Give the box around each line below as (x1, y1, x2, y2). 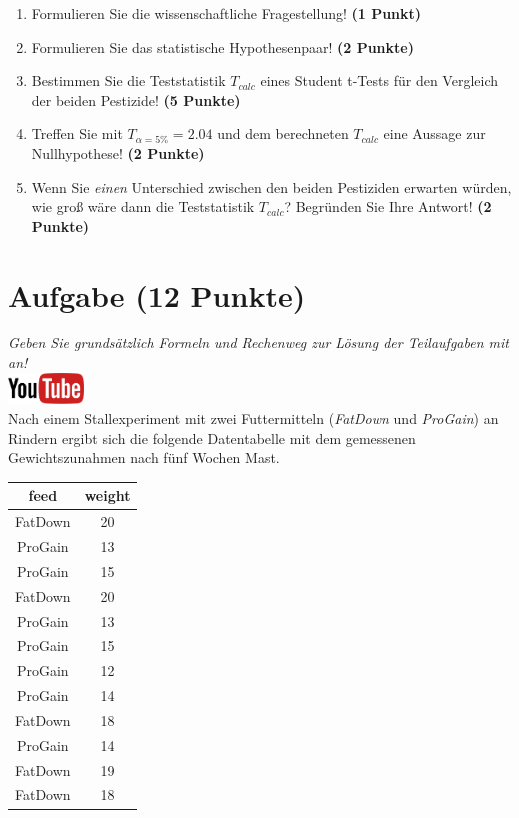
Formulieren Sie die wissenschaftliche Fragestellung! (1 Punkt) (31, 3, 422, 23)
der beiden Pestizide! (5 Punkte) (31, 89, 241, 110)
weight (84, 485, 131, 506)
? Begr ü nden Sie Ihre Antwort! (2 (284, 196, 492, 217)
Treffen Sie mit (31, 123, 123, 144)
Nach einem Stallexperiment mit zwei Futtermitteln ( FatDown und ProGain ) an (8, 408, 499, 429)
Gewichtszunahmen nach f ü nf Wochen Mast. (8, 447, 280, 468)
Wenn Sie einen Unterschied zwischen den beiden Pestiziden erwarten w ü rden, (31, 176, 512, 197)
